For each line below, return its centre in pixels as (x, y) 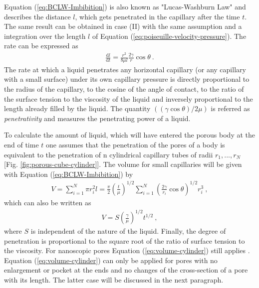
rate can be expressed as (41, 46)
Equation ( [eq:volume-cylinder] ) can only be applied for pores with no (111, 260)
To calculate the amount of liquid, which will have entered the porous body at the (130, 135)
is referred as (230, 108)
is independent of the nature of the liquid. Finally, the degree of (128, 231)
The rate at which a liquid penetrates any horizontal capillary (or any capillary (125, 69)
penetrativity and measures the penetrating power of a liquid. (97, 118)
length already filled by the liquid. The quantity (77, 108)
